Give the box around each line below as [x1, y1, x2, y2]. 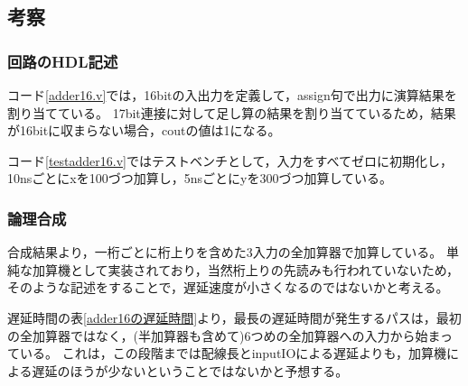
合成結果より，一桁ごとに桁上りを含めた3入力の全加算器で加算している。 [7, 243, 443, 262]
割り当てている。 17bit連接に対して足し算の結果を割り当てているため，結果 [7, 103, 456, 122]
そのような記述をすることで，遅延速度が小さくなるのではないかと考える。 [7, 278, 449, 297]
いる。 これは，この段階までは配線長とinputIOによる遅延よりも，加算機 [19, 344, 447, 363]
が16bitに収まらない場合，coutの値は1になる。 [7, 121, 281, 140]
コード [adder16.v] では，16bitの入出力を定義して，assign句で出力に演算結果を [7, 86, 457, 104]
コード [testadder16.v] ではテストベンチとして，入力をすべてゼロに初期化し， [7, 151, 454, 170]
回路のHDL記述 [7, 50, 118, 72]
